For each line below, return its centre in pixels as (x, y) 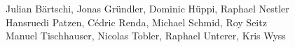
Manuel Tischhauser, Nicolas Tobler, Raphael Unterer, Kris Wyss (146, 36)
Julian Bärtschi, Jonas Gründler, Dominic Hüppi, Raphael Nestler (147, 8)
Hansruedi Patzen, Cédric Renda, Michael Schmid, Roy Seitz (136, 22)
